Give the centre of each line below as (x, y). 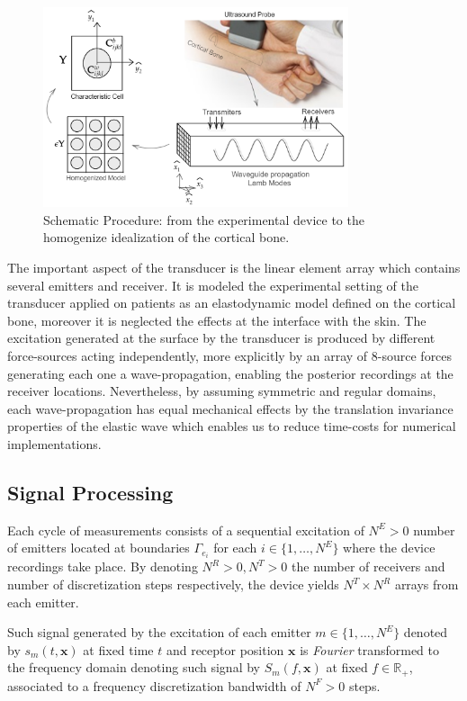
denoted (426, 632)
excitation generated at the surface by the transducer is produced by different (221, 338)
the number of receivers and (368, 566)
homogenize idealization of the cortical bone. (166, 237)
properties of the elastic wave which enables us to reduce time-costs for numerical (232, 426)
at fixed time (118, 649)
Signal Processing (90, 492)
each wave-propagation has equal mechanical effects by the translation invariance (230, 408)
